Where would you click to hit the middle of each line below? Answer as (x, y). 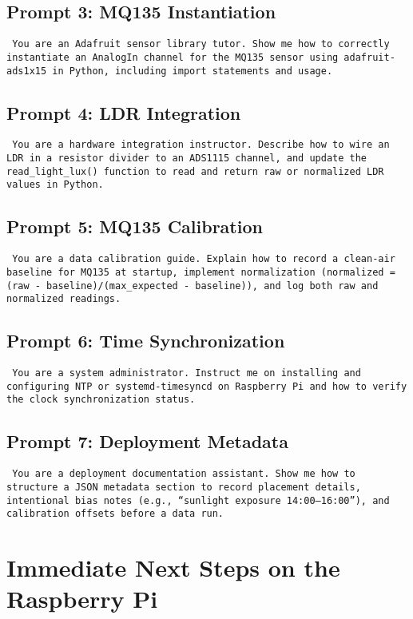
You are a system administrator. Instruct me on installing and (187, 373)
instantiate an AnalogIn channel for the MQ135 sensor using (173, 57)
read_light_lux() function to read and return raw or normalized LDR (195, 171)
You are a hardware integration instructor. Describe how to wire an (201, 145)
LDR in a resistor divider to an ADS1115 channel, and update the (187, 159)
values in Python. (55, 185)
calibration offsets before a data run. (115, 514)
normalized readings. (64, 299)
